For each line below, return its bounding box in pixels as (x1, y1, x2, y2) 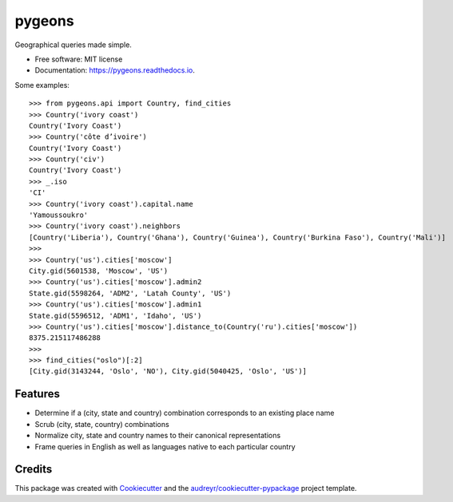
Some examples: (14, 80, 70, 89)
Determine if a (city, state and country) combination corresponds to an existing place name (34, 408, 335, 418)
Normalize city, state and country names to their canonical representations (34, 431, 281, 441)
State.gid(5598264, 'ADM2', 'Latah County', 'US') (29, 288, 232, 298)
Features (14, 387, 60, 401)
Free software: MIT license (34, 54, 123, 64)
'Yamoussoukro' (29, 211, 89, 219)
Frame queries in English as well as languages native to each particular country (34, 441, 296, 451)
